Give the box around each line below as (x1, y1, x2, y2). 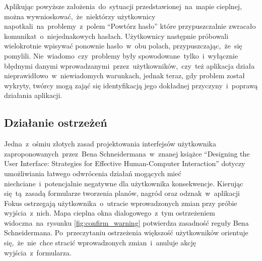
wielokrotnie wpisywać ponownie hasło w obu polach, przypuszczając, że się (4, 40, 242, 51)
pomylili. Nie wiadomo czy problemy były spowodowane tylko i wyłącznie (4, 50, 238, 61)
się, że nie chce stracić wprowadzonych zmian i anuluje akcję (4, 237, 196, 248)
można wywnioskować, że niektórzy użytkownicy (4, 11, 156, 21)
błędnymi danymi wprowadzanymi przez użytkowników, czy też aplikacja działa (4, 60, 255, 71)
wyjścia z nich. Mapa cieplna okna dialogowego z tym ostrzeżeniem (4, 207, 215, 218)
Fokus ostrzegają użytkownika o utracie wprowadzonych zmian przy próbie (4, 197, 237, 208)
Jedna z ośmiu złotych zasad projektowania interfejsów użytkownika (4, 138, 216, 149)
